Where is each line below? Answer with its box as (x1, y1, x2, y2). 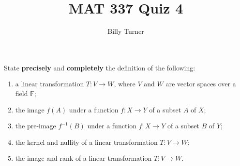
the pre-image (15, 121, 56, 131)
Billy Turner (107, 26, 144, 36)
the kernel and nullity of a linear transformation (15, 137, 158, 147)
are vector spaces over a (165, 79, 236, 89)
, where (114, 79, 135, 89)
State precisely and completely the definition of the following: (4, 62, 195, 72)
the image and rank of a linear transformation (15, 153, 152, 163)
